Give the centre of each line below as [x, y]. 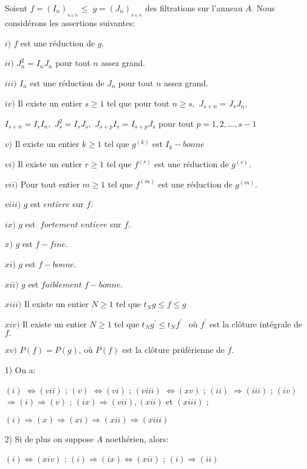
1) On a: [20, 370]
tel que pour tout [138, 103]
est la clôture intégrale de [256, 323]
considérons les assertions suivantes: [70, 23]
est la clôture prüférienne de [173, 350]
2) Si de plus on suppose [49, 438]
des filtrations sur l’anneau [194, 8]
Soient [16, 8]
